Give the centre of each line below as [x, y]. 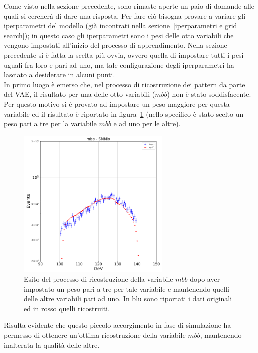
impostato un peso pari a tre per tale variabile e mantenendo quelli [127, 288]
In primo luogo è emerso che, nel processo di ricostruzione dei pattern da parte [125, 84]
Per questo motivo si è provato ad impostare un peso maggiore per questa [117, 104]
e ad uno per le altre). [147, 124]
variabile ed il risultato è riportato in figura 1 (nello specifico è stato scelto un [124, 114]
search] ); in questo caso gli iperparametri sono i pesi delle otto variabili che [119, 35]
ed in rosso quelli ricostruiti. [67, 308]
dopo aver [205, 278]
